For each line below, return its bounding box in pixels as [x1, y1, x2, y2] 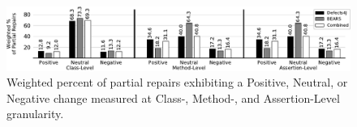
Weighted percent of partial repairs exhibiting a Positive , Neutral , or [6, 74, 348, 91]
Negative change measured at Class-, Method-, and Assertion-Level [6, 89, 340, 106]
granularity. [6, 105, 64, 122]
